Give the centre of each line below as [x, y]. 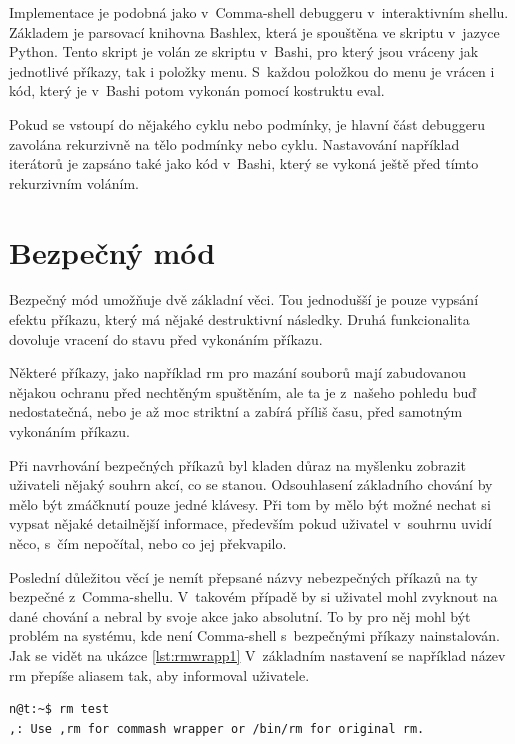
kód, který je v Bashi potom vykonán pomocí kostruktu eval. [197, 90]
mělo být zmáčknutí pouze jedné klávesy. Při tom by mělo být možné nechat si [250, 503]
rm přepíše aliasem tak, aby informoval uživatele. [159, 674]
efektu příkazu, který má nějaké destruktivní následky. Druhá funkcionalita [239, 319]
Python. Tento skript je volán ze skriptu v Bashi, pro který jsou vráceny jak [244, 51]
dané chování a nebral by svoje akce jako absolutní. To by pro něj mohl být [240, 615]
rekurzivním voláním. [74, 182]
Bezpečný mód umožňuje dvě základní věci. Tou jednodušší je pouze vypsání [244, 299]
